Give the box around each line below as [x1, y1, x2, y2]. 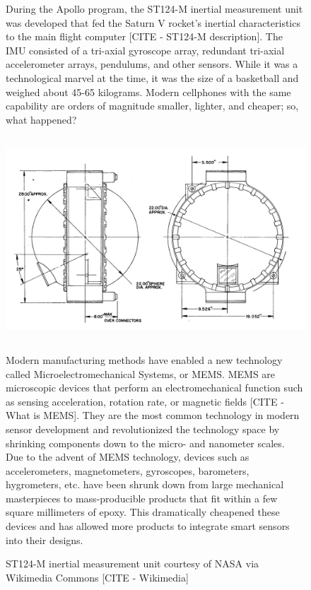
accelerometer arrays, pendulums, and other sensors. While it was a [6, 57, 298, 71]
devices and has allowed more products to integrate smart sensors [6, 519, 290, 533]
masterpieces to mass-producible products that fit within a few [6, 490, 278, 505]
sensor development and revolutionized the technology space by [6, 421, 280, 436]
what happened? [6, 112, 77, 126]
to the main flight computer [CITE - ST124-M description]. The [6, 29, 283, 44]
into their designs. [6, 532, 83, 547]
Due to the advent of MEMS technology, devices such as [6, 449, 250, 464]
